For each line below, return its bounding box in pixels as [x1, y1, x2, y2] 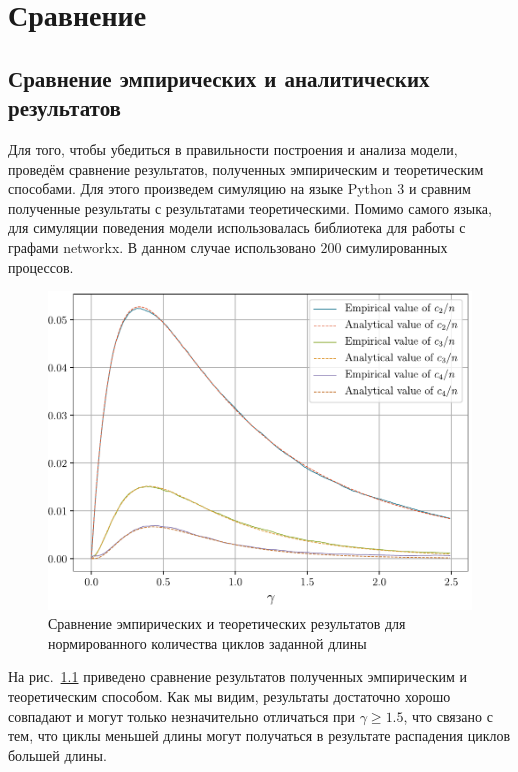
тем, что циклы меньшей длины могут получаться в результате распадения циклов [8, 725, 511, 746]
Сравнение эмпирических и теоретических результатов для [48, 613, 406, 634]
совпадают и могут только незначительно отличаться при [8, 705, 356, 726]
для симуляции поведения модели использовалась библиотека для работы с [8, 217, 466, 238]
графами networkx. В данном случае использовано [8, 236, 316, 257]
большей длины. [8, 744, 107, 765]
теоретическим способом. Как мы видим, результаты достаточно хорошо [8, 685, 451, 706]
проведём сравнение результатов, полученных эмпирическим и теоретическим [8, 158, 484, 179]
